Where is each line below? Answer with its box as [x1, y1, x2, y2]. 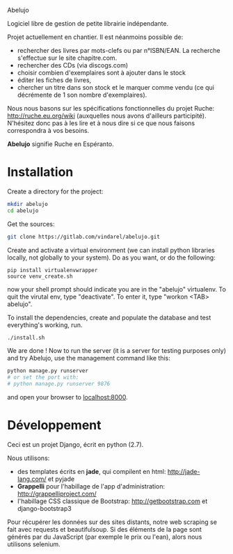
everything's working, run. [7, 320, 83, 329]
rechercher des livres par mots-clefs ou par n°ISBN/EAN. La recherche [17, 47, 220, 54]
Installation [7, 164, 74, 180]
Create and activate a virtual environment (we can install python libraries [7, 246, 216, 254]
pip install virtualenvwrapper [7, 267, 98, 274]
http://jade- [167, 468, 200, 475]
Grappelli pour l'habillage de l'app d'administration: [17, 482, 166, 490]
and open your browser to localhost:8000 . [7, 393, 128, 402]
